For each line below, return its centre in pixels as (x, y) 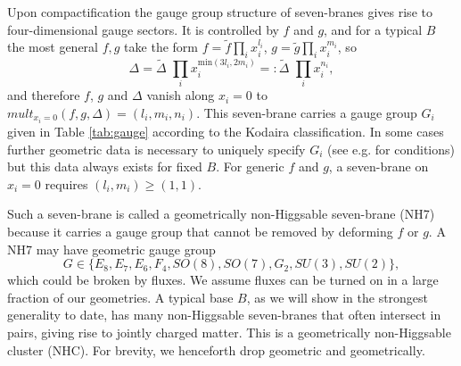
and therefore (44, 95)
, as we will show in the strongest (338, 297)
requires (66, 183)
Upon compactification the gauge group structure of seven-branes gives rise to (220, 12)
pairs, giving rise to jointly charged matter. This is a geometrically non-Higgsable (229, 333)
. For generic (250, 166)
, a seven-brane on (379, 166)
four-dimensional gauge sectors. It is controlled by (143, 29)
